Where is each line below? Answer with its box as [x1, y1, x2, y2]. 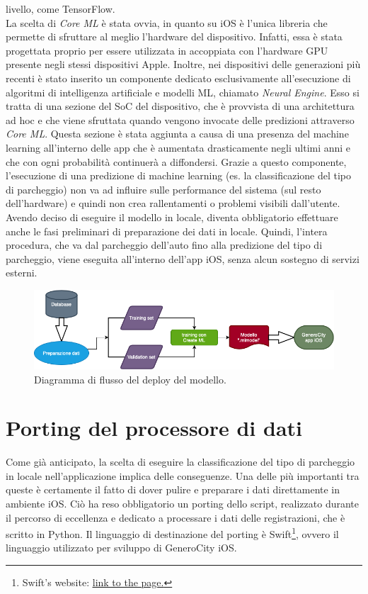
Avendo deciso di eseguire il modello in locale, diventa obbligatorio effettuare [6, 209, 338, 224]
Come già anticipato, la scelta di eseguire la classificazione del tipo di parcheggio [6, 454, 355, 469]
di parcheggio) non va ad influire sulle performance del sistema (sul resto [6, 181, 321, 196]
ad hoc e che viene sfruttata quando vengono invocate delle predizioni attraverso [6, 112, 355, 127]
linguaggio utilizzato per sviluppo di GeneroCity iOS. [6, 540, 237, 555]
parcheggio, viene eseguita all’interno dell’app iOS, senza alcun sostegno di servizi [6, 251, 360, 266]
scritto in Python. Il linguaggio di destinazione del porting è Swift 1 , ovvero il [6, 525, 339, 541]
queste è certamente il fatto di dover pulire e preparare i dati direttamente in [6, 482, 340, 497]
